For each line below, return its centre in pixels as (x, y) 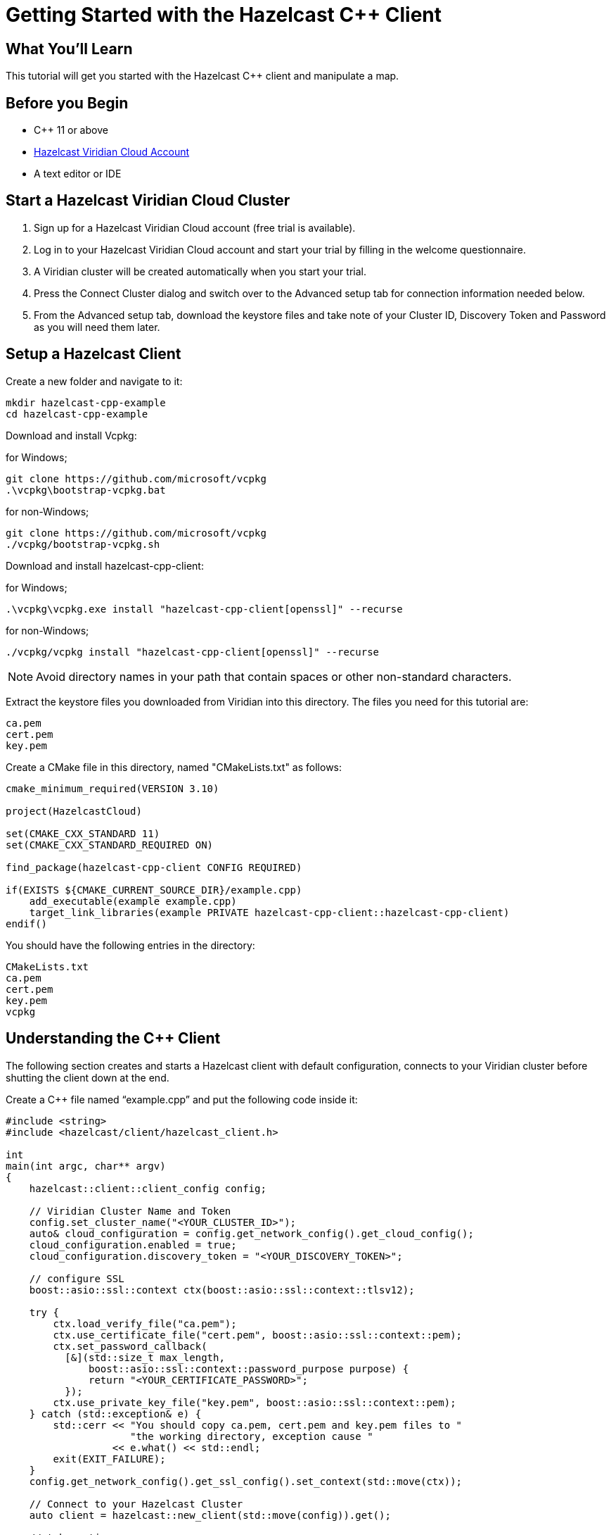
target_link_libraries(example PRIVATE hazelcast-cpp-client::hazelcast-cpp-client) (269, 912)
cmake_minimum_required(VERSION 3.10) (112, 788)
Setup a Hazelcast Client (94, 354)
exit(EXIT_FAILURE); (109, 1459)
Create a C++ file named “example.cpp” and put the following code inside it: (182, 1099)
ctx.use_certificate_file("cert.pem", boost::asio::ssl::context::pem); (258, 1335)
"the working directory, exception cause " (252, 1436)
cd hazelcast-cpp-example (77, 414)
